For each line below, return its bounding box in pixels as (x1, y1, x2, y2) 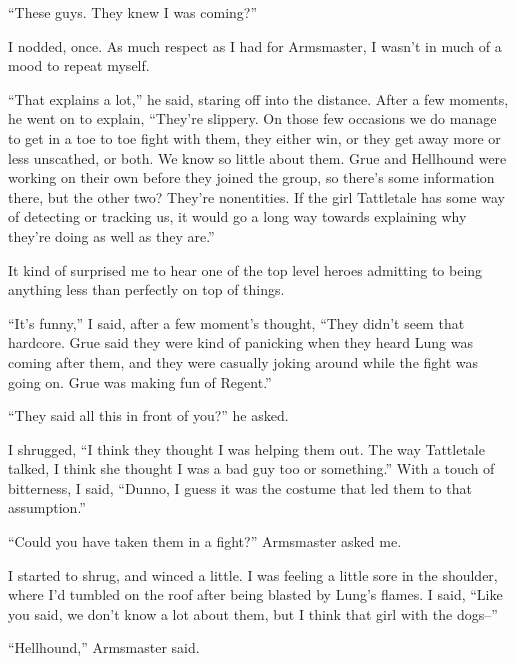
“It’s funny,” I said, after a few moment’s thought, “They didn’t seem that (8, 312, 465, 333)
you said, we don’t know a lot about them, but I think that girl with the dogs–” (8, 603, 498, 624)
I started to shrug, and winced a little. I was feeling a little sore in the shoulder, (8, 564, 498, 585)
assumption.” (8, 497, 86, 518)
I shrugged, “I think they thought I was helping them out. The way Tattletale (8, 438, 485, 459)
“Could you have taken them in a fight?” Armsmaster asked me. (8, 531, 402, 552)
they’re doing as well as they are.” (8, 225, 215, 246)
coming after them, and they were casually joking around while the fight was (8, 351, 479, 372)
